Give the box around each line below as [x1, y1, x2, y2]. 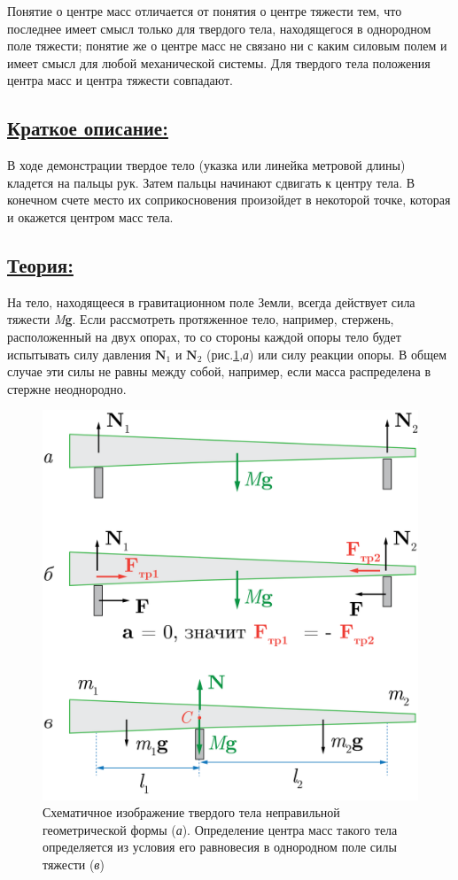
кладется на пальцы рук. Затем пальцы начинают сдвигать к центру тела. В [7, 173, 415, 191]
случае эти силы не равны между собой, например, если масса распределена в [7, 362, 431, 381]
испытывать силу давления [7, 344, 151, 363]
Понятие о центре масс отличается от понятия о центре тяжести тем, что [7, 2, 402, 19]
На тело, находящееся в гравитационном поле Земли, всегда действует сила [7, 292, 415, 311]
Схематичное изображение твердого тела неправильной [43, 803, 340, 822]
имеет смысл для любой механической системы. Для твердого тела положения [7, 53, 431, 72]
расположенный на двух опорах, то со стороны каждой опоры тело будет [7, 327, 401, 345]
